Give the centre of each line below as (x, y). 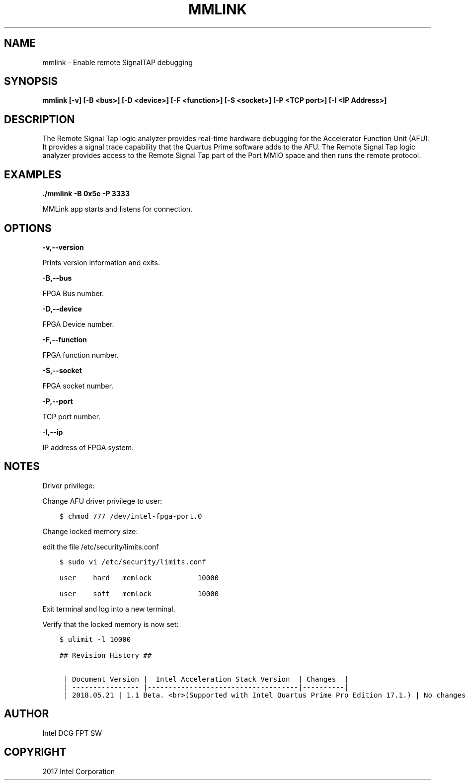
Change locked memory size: (90, 531)
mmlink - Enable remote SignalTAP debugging (117, 62)
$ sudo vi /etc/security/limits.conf (133, 562)
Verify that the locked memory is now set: (111, 624)
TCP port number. (72, 416)
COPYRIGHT (35, 752)
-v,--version (63, 247)
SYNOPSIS (31, 81)
